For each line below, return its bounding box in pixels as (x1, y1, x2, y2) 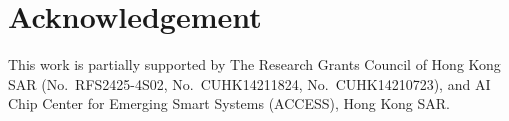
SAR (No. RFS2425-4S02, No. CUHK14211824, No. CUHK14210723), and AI (8, 73, 491, 94)
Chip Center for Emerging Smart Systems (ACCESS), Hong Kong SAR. (8, 93, 450, 114)
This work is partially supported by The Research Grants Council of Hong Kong (8, 54, 501, 75)
